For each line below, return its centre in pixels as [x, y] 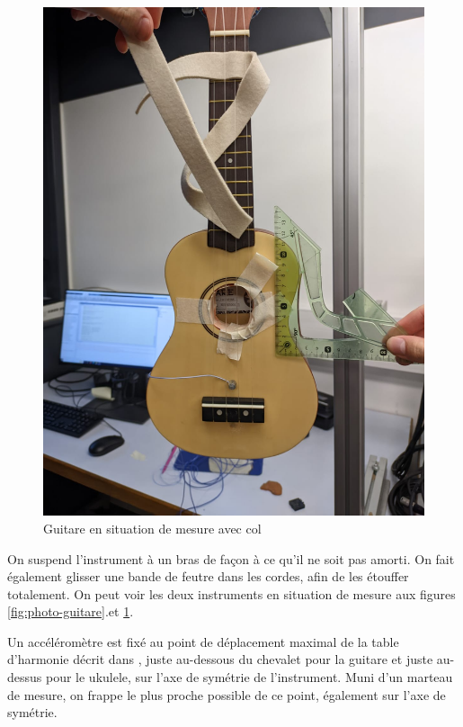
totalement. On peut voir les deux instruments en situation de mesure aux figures [231, 593]
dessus [25, 677]
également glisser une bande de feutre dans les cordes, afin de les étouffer [208, 576]
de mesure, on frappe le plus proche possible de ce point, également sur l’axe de [227, 694]
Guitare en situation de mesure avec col [152, 528]
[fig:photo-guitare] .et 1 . [71, 611]
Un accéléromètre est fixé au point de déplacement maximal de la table [203, 641]
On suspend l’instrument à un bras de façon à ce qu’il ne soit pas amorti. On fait [231, 558]
